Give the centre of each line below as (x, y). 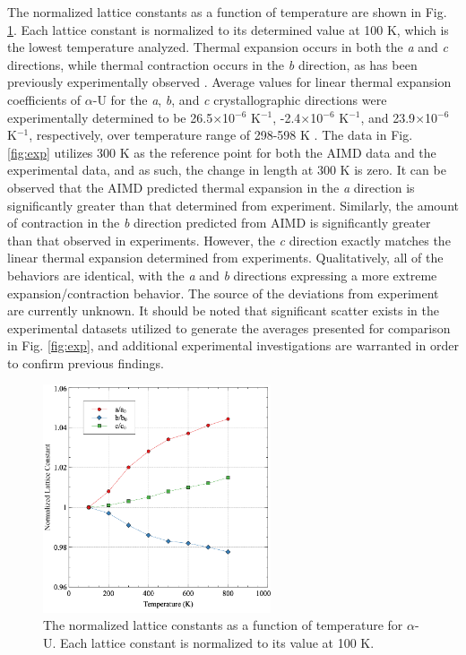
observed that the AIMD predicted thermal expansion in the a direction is (211, 187)
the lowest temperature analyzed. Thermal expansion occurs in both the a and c (228, 47)
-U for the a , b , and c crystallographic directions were (240, 99)
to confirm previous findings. (86, 362)
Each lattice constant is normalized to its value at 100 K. (217, 643)
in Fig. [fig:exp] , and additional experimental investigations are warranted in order (233, 345)
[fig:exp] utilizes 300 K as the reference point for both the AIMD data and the (222, 152)
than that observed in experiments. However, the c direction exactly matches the (229, 240)
